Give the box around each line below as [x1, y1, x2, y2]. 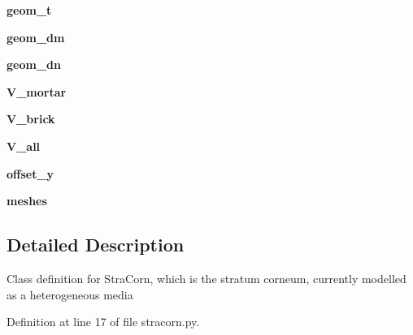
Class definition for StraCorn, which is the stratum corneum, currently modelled [7, 269, 406, 286]
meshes [7, 192, 47, 209]
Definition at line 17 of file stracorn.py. [7, 313, 200, 330]
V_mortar [7, 83, 67, 100]
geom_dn [7, 56, 61, 73]
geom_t [7, 2, 52, 18]
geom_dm [7, 28, 65, 45]
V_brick [7, 110, 55, 127]
